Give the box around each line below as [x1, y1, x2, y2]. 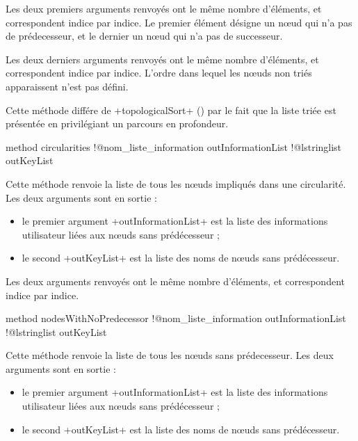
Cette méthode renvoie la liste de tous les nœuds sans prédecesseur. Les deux [6, 348, 334, 362]
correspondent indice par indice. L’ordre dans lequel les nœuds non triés [6, 65, 312, 80]
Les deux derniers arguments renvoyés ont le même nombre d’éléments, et [6, 51, 319, 66]
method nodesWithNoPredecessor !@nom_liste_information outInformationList [6, 311, 346, 326]
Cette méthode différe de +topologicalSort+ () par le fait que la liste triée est [6, 102, 336, 117]
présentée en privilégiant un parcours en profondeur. [6, 116, 229, 131]
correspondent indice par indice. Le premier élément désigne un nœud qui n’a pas [6, 15, 352, 29]
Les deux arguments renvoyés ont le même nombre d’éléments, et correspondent [6, 273, 345, 288]
